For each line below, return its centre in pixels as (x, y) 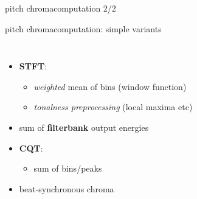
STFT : (33, 66)
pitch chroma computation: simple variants (83, 28)
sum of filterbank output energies (84, 127)
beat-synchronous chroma (67, 188)
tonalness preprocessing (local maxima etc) (113, 107)
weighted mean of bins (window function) (110, 86)
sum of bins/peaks (68, 168)
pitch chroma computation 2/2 (60, 8)
